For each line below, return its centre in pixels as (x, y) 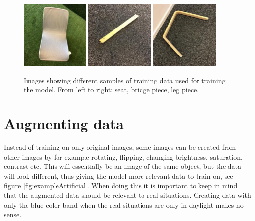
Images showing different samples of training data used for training (125, 80)
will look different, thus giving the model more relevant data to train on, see (119, 176)
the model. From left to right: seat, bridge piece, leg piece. (111, 90)
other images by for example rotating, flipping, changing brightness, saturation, (123, 156)
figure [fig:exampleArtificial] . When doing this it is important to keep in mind (121, 185)
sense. (13, 214)
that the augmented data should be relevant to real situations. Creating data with (127, 195)
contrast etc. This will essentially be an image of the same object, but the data (123, 166)
